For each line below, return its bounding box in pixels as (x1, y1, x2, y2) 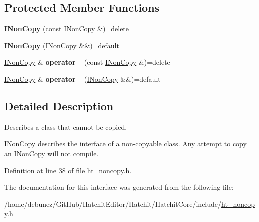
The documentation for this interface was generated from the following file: (4, 182, 234, 192)
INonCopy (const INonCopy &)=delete (4, 23, 129, 34)
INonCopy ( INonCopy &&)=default (4, 40, 119, 50)
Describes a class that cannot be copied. (4, 121, 127, 132)
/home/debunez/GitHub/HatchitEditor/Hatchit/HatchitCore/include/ (4, 198, 222, 209)
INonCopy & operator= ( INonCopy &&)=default (4, 73, 161, 84)
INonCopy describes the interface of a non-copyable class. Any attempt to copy (4, 138, 247, 149)
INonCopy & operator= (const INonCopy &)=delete (4, 57, 170, 67)
